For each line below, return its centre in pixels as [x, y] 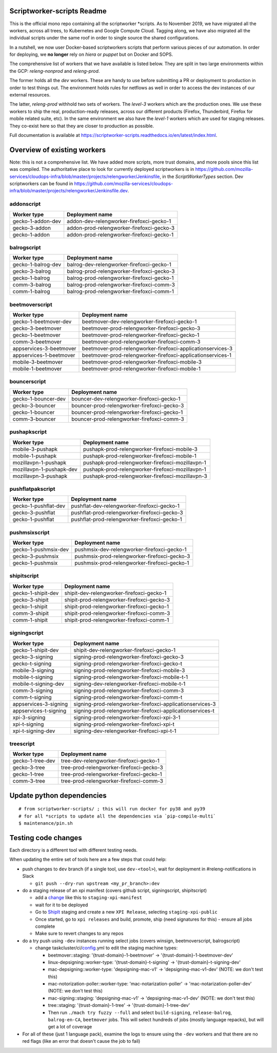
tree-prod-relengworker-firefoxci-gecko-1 [112, 774]
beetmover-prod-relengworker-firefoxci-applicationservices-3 [157, 349]
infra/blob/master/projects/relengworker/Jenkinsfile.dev [68, 191]
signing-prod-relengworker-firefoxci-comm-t [128, 697]
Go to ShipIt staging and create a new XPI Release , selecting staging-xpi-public [126, 912]
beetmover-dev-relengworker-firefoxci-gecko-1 [140, 322]
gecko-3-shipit [31, 600]
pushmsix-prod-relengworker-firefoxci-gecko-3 [132, 557]
